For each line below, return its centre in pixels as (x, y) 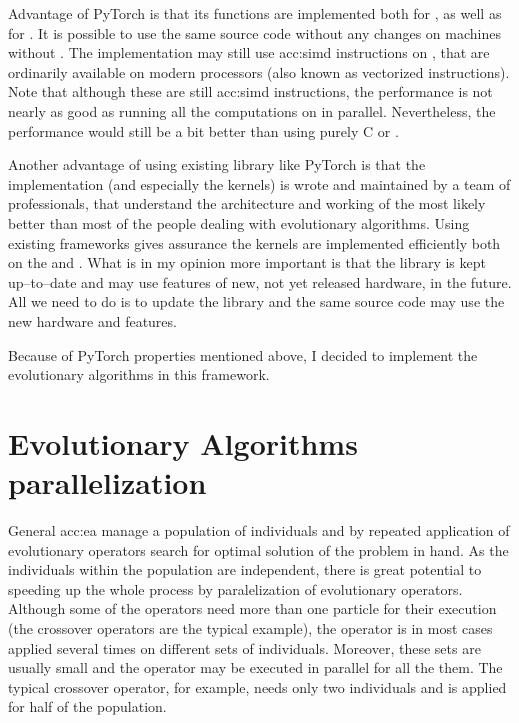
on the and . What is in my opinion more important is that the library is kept (247, 262)
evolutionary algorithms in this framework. (139, 374)
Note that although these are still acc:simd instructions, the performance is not (250, 91)
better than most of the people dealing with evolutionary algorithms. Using (239, 222)
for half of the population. (87, 706)
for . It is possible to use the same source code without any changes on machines (254, 32)
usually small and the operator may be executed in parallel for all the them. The (255, 667)
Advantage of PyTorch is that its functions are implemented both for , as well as (255, 13)
